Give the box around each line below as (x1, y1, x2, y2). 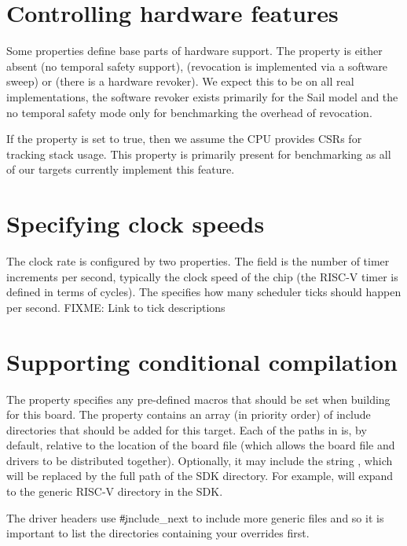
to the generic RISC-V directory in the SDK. (6, 483, 223, 500)
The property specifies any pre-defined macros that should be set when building (6, 390, 390, 407)
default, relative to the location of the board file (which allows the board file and (6, 437, 395, 453)
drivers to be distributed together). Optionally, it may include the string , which (6, 452, 393, 468)
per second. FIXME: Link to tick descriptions (6, 299, 225, 315)
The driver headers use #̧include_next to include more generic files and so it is (6, 509, 384, 526)
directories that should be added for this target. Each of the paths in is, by (6, 421, 367, 438)
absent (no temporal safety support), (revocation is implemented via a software (6, 57, 388, 74)
